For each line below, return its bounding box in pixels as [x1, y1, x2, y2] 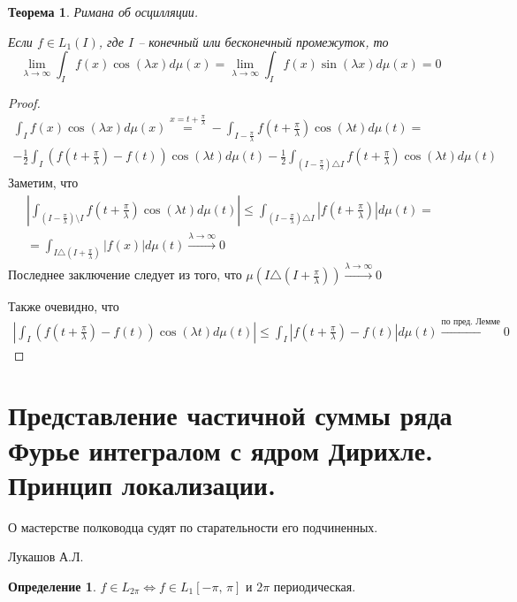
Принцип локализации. [8, 466, 276, 502]
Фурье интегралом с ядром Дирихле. [8, 431, 434, 468]
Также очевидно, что [8, 297, 119, 316]
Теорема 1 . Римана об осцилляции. [8, 3, 198, 20]
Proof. [8, 93, 41, 111]
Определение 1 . [8, 576, 96, 595]
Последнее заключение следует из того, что [8, 265, 242, 284]
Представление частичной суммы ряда [8, 397, 452, 433]
